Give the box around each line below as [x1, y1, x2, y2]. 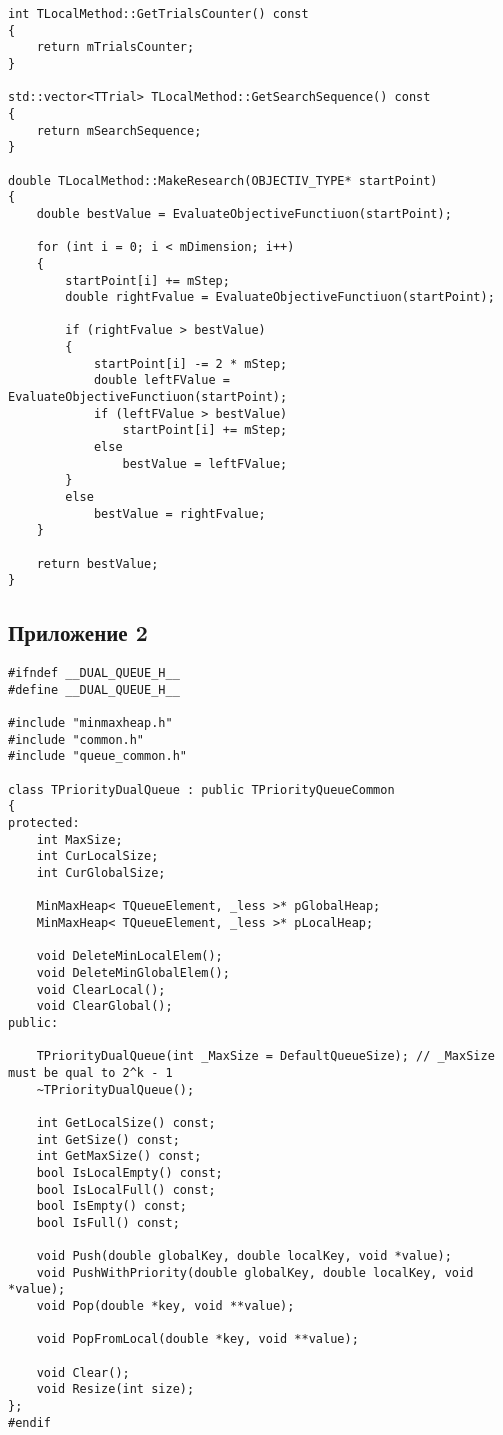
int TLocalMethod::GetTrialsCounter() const [8, 7, 309, 21]
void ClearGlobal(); [36, 999, 173, 1014]
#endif [8, 1415, 51, 1430]
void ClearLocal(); [36, 982, 166, 997]
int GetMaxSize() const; [36, 1149, 202, 1164]
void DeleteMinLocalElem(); [36, 949, 223, 964]
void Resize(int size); [36, 1382, 195, 1397]
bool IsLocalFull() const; [36, 1182, 216, 1197]
